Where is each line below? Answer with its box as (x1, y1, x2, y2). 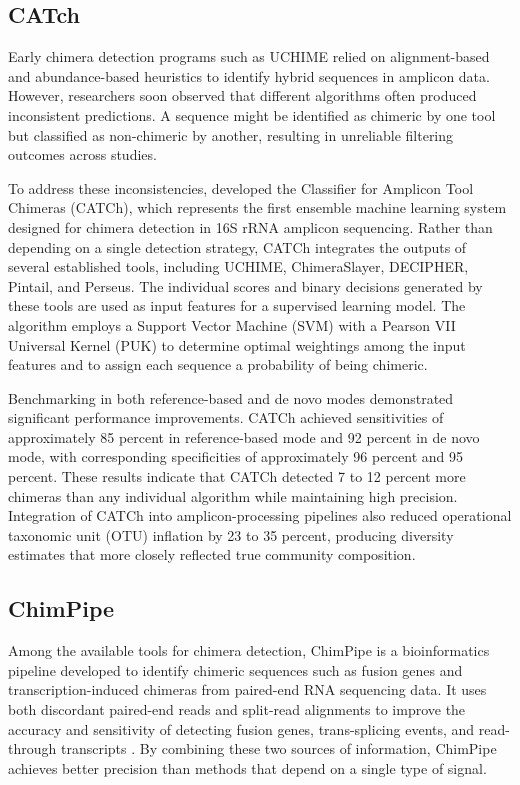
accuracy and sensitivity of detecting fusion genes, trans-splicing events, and (8, 718, 475, 739)
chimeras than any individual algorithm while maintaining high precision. (8, 485, 458, 506)
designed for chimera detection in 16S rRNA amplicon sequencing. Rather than (8, 216, 493, 237)
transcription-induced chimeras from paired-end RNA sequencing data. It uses (8, 679, 487, 700)
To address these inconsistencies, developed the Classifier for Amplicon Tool (8, 177, 474, 198)
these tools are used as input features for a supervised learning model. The (8, 295, 466, 316)
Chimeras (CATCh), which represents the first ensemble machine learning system (8, 197, 507, 218)
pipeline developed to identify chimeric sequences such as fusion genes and (8, 659, 463, 680)
